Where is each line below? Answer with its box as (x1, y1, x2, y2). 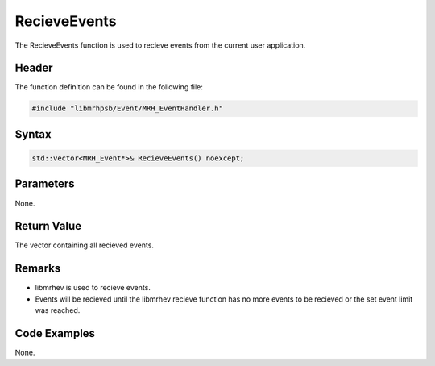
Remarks (14, 262, 61, 276)
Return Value (14, 219, 82, 233)
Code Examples (14, 326, 96, 340)
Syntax (14, 127, 52, 141)
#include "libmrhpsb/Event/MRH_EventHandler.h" (31, 104, 223, 113)
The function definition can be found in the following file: (14, 82, 203, 92)
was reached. (35, 306, 81, 315)
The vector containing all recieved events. (14, 240, 155, 250)
